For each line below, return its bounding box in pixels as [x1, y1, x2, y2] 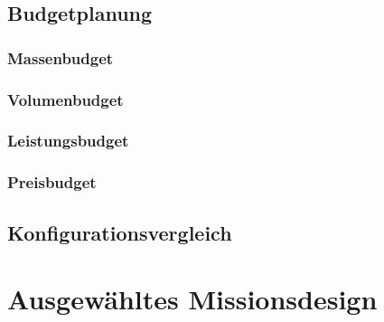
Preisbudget [7, 171, 97, 194]
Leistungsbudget [7, 129, 129, 152]
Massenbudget [7, 46, 114, 69]
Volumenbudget [7, 88, 124, 110]
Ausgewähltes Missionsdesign [7, 280, 378, 317]
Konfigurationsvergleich [7, 218, 232, 246]
